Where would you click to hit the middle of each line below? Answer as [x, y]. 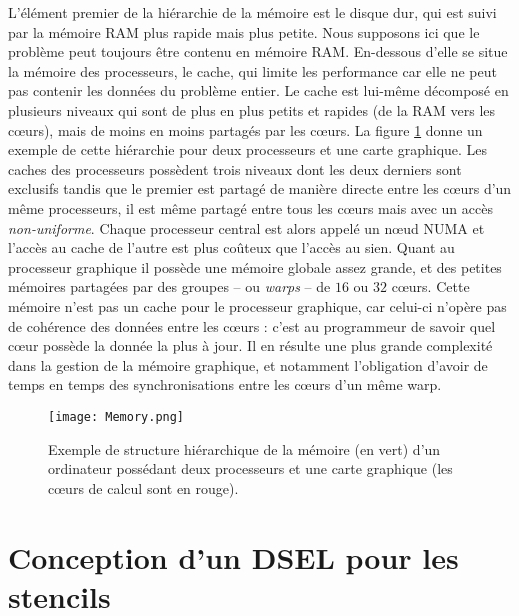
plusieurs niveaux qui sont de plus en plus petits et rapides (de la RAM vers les [252, 109]
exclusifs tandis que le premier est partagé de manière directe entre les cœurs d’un [260, 188]
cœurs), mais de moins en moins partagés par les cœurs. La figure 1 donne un [245, 129]
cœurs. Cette [430, 286]
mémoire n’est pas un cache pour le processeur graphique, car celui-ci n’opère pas [257, 305]
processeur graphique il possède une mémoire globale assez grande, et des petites [255, 266]
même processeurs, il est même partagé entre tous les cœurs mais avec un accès [250, 207]
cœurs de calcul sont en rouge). [143, 487]
